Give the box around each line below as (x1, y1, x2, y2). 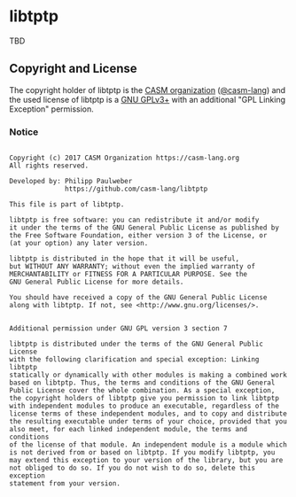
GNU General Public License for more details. (9, 277, 184, 287)
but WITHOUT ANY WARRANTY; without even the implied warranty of (9, 262, 255, 271)
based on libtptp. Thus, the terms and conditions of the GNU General (9, 378, 276, 387)
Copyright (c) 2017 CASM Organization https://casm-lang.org (9, 153, 240, 163)
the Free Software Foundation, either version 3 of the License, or (9, 231, 268, 240)
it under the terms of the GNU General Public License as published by (9, 223, 279, 232)
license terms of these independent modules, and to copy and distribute (9, 409, 288, 418)
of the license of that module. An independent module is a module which (9, 440, 288, 449)
